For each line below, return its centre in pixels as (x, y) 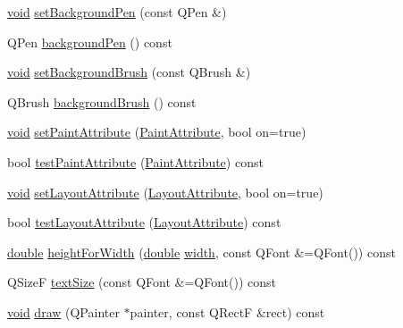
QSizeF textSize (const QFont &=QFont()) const (142, 282)
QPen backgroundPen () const (90, 42)
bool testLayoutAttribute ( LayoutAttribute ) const (144, 222)
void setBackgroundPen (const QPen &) (117, 12)
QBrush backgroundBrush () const (102, 101)
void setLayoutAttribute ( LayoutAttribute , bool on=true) (165, 192)
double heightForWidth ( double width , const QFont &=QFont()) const (201, 252)
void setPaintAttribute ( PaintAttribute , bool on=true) (157, 132)
